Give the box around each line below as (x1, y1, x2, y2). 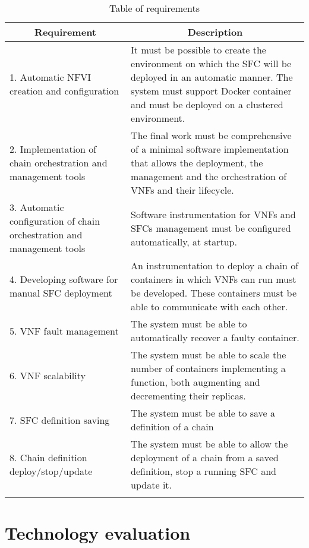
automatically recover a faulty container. (131, 330, 299, 344)
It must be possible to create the (131, 43, 266, 56)
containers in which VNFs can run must (131, 272, 297, 286)
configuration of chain (10, 214, 100, 228)
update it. (131, 478, 172, 492)
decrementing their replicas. (131, 389, 246, 402)
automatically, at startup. (131, 234, 237, 248)
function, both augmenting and (131, 375, 260, 389)
